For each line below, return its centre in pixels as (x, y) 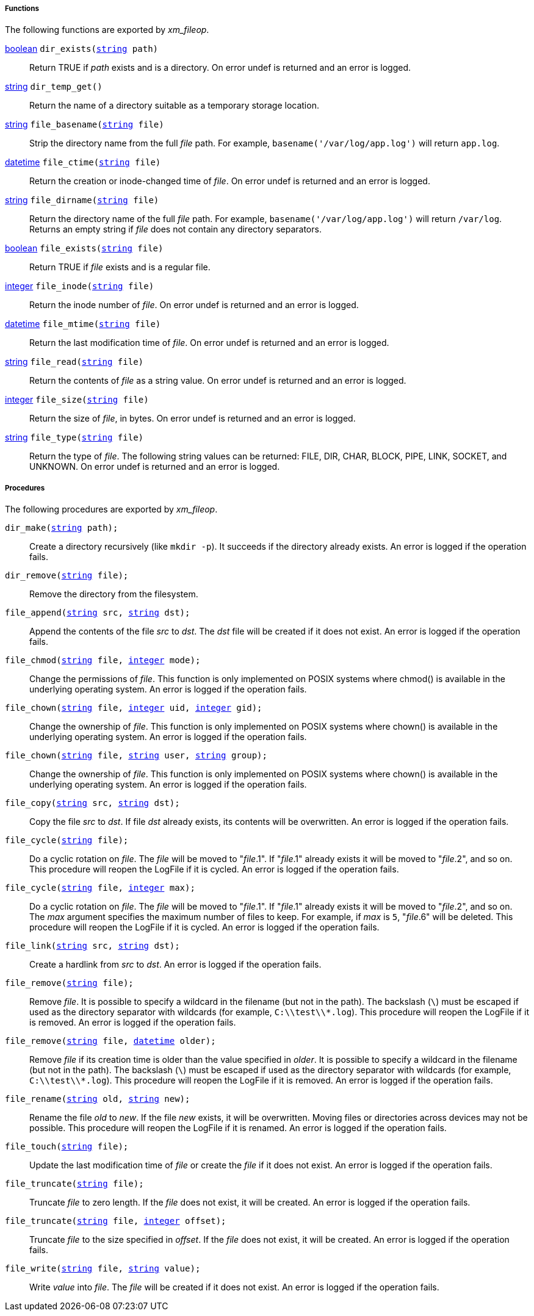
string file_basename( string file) (85, 124)
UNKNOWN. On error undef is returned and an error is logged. (155, 467)
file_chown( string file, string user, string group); (136, 756)
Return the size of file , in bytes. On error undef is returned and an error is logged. (193, 419)
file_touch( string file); (67, 1147)
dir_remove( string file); (67, 576)
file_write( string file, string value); (103, 1269)
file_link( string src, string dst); (92, 946)
